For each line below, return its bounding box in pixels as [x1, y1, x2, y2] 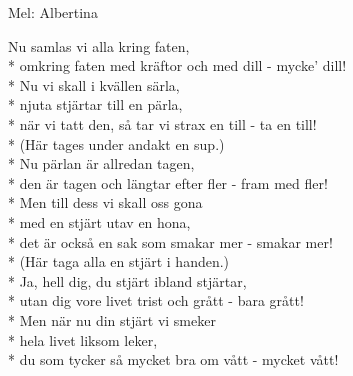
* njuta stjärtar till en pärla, [8, 94, 183, 115]
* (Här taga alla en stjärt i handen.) [8, 251, 230, 272]
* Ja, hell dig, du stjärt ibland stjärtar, [8, 270, 247, 291]
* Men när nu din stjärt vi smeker [8, 309, 216, 330]
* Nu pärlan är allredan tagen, [8, 153, 195, 174]
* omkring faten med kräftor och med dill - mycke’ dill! [8, 55, 347, 76]
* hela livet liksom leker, [8, 329, 158, 350]
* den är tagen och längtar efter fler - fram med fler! [8, 172, 328, 193]
